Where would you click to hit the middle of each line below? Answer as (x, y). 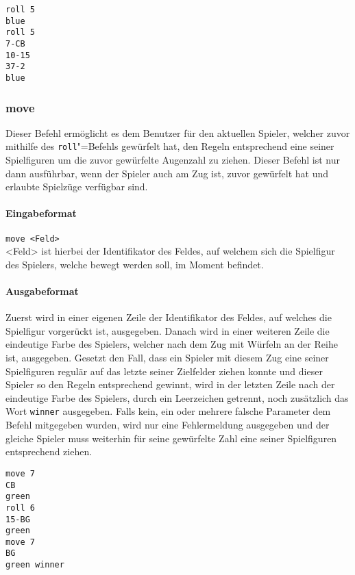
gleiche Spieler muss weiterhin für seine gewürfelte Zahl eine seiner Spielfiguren (171, 438)
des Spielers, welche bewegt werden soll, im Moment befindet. (135, 264)
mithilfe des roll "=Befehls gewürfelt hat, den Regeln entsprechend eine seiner (170, 146)
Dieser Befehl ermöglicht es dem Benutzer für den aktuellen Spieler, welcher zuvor (178, 132)
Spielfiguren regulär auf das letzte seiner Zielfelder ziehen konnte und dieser (164, 371)
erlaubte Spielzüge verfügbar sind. (77, 187)
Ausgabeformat (42, 291)
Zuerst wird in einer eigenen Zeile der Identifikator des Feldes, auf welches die (169, 317)
